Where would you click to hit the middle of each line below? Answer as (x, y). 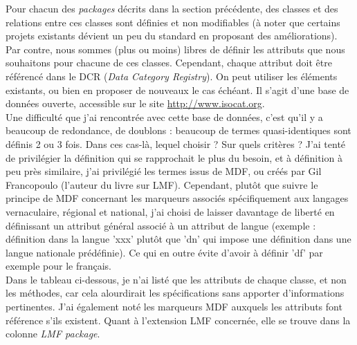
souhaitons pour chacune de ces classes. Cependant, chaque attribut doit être (169, 63)
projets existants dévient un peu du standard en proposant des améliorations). (172, 36)
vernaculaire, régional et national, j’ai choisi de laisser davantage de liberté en (170, 211)
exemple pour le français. (58, 266)
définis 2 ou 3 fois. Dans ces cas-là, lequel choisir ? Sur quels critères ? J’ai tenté (176, 143)
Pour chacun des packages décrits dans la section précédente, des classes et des (172, 8)
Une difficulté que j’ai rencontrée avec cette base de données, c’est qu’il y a (164, 116)
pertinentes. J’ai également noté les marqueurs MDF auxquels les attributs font (174, 307)
